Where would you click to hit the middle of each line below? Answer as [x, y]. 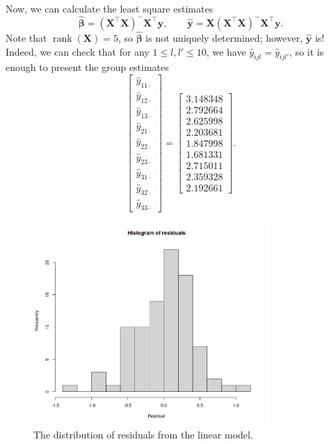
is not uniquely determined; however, [224, 38]
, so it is [307, 51]
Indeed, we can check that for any [78, 51]
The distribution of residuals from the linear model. [143, 434]
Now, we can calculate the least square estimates [110, 8]
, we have [226, 51]
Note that [26, 38]
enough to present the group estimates [87, 67]
